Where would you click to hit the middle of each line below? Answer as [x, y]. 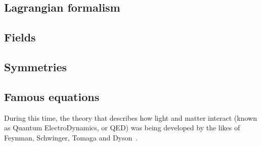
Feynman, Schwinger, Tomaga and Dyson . [71, 137]
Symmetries [36, 66]
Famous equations [52, 96]
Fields [20, 37]
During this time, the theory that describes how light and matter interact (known [130, 117]
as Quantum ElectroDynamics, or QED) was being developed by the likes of [122, 128]
